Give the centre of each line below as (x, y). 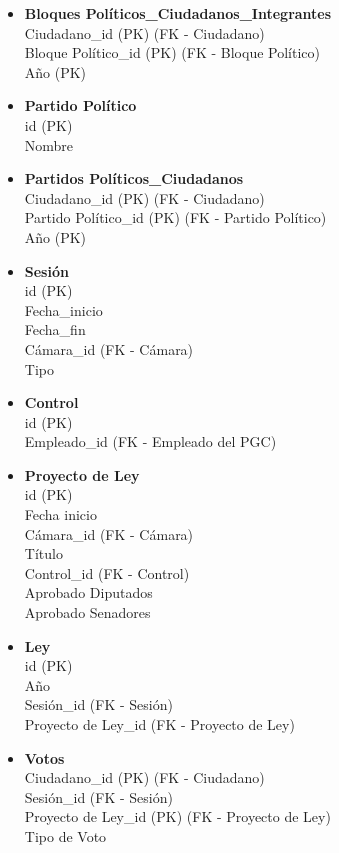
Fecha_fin (55, 329)
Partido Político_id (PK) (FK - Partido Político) (175, 217)
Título (43, 553)
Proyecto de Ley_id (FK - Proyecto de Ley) (159, 724)
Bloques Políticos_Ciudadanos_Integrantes (178, 13)
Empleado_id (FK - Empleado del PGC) (150, 441)
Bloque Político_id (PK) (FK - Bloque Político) (172, 52)
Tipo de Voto (65, 835)
